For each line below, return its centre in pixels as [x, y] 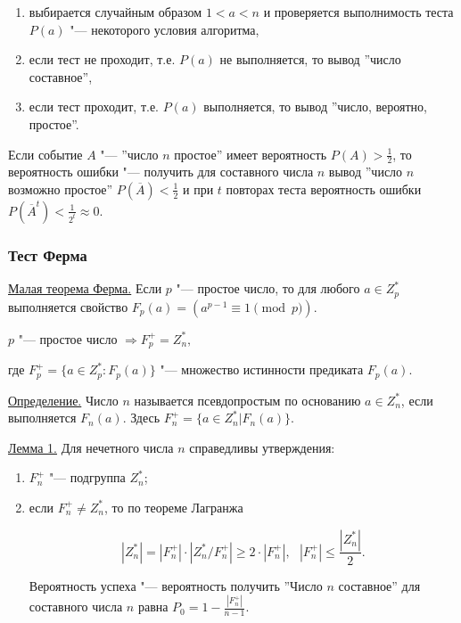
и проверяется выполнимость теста [358, 12]
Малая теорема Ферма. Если [85, 288]
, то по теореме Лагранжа [174, 507]
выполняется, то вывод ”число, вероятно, [315, 107]
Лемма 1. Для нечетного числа [91, 447]
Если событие [45, 154]
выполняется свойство [68, 306]
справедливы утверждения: [262, 447]
